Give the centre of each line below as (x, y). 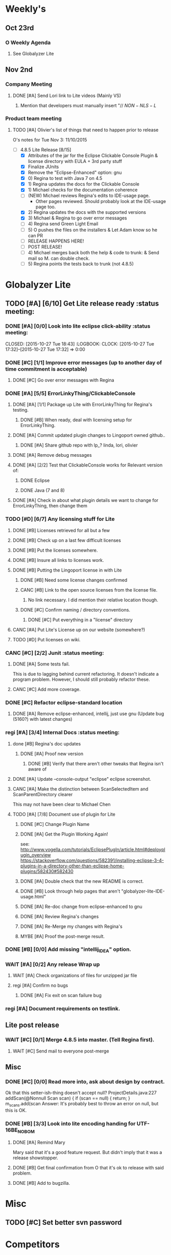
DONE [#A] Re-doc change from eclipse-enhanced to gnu (81, 906)
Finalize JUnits (43, 167)
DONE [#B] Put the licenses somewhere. (55, 550)
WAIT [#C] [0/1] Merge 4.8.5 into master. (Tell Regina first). (80, 1040)
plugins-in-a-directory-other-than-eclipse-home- (72, 866)
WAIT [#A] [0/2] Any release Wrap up (53, 964)
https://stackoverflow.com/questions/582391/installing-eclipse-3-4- (92, 860)
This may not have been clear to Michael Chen (62, 804)
